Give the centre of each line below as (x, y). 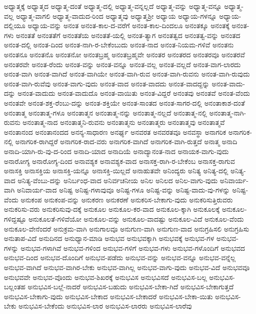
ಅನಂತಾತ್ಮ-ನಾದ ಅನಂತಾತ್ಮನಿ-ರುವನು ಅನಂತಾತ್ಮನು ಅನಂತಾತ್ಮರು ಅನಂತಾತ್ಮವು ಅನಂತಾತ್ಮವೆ (124, 122)
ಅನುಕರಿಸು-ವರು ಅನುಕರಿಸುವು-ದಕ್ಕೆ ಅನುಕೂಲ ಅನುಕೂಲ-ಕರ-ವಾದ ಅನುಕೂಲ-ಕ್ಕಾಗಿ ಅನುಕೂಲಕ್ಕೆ (112, 209)
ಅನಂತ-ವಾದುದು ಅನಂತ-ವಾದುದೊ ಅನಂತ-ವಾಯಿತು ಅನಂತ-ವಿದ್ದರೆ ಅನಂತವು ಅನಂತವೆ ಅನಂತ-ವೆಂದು (134, 93)
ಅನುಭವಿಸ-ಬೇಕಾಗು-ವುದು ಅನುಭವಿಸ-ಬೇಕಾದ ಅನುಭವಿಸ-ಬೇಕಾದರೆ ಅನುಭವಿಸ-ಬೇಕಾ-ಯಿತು (109, 296)
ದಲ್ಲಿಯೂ (15, 25)
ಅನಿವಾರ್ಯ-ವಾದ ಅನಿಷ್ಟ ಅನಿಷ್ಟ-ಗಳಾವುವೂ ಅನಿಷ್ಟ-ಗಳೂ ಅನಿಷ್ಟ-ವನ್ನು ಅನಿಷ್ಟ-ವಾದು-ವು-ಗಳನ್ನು (124, 190)
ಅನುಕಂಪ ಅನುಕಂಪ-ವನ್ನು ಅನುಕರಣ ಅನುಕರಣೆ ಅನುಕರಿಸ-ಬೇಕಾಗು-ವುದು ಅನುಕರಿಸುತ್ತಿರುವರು (127, 199)
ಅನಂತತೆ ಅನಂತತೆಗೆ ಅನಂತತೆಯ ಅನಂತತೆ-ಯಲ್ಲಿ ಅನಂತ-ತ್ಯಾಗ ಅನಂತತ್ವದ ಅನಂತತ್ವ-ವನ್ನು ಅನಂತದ (128, 35)
